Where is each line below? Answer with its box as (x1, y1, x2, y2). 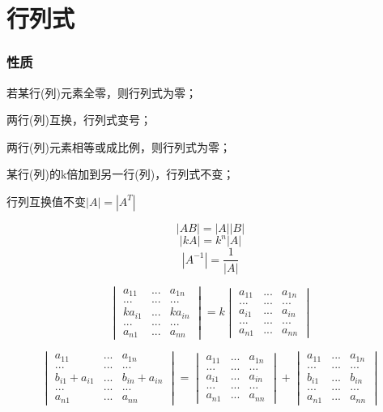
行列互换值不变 (6, 192, 86, 209)
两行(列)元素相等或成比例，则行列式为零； (6, 138, 231, 155)
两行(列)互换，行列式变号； (6, 111, 151, 128)
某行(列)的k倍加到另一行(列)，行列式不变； (6, 165, 235, 182)
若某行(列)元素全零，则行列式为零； (6, 84, 197, 101)
